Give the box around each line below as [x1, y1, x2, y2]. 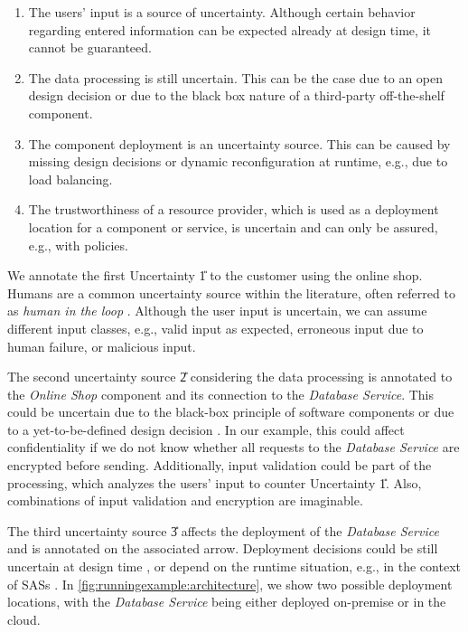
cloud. [7, 609, 41, 628]
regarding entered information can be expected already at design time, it [28, 20, 431, 39]
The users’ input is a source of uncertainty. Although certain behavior [28, 3, 416, 21]
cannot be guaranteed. [28, 38, 152, 57]
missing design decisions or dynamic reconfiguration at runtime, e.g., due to [28, 152, 448, 171]
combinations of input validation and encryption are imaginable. [7, 491, 363, 510]
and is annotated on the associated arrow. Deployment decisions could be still [7, 539, 438, 558]
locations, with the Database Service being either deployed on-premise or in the [7, 592, 446, 611]
